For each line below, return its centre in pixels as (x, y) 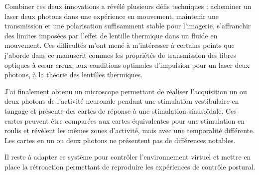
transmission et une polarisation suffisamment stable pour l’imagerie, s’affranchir (128, 26)
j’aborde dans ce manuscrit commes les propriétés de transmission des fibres (120, 55)
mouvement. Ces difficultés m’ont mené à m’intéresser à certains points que (120, 45)
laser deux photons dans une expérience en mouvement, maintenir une (112, 16)
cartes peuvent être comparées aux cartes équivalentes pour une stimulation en (125, 120)
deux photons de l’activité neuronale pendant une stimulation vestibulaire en (122, 101)
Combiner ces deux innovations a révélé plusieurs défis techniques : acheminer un (128, 6)
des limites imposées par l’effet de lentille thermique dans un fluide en (111, 35)
